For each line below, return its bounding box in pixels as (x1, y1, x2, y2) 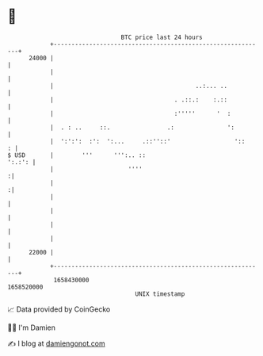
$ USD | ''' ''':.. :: (7, 151, 147, 159)
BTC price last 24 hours (120, 33, 203, 41)
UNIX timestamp (135, 289, 185, 298)
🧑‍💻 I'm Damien (7, 323, 56, 332)
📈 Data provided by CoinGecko (7, 304, 111, 314)
